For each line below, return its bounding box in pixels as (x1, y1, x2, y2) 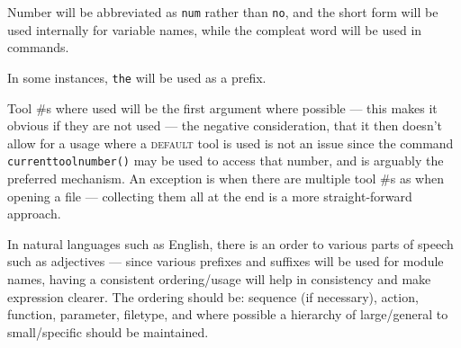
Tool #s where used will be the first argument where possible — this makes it (7, 98, 438, 117)
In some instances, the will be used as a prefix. (7, 67, 267, 86)
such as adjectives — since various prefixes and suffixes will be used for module (7, 252, 444, 271)
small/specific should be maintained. (7, 322, 209, 341)
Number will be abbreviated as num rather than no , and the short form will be (7, 3, 438, 21)
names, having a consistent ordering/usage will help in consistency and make (7, 269, 431, 288)
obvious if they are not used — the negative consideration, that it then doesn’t (7, 116, 443, 135)
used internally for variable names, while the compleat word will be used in (7, 20, 422, 39)
